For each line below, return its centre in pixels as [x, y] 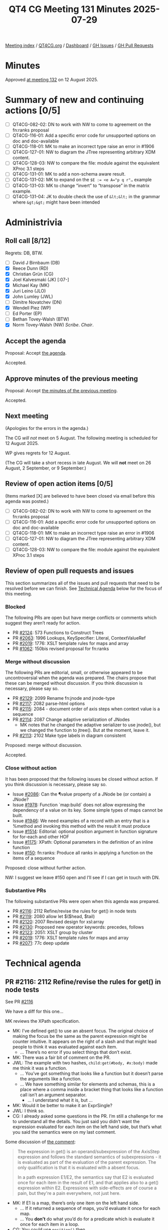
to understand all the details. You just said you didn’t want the [76, 1121]
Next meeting [27, 416]
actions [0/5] [33, 111]
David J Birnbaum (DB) [36, 262]
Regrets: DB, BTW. [24, 253]
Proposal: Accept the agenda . [36, 353]
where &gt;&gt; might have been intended [56, 202]
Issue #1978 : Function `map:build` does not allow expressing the [79, 805]
